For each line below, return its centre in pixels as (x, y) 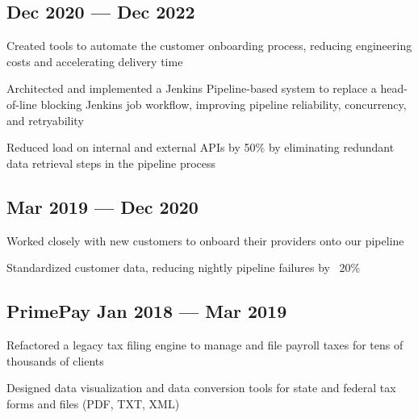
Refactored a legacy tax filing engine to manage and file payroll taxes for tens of (205, 344)
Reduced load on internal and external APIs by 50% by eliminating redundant (201, 147)
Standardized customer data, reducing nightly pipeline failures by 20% (184, 268)
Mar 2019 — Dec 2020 (102, 206)
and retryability (45, 120)
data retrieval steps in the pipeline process (111, 163)
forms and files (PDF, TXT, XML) (93, 403)
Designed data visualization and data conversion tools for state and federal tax (201, 388)
